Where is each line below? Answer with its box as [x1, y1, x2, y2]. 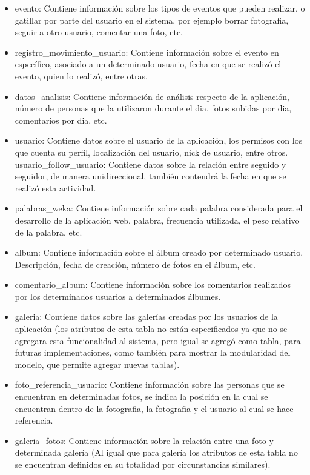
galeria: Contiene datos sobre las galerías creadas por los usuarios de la [15, 310, 278, 323]
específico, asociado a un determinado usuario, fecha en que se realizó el [15, 58, 282, 70]
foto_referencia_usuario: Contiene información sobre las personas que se [15, 378, 285, 391]
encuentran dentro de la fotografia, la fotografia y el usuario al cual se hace [15, 402, 294, 414]
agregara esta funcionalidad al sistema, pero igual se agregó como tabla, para [15, 334, 301, 347]
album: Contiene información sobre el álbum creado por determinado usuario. [15, 246, 303, 259]
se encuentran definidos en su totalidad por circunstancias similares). [15, 458, 271, 470]
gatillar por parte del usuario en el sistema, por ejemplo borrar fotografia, [15, 13, 289, 26]
